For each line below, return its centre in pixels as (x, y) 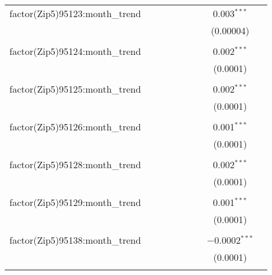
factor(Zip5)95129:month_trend (75, 202)
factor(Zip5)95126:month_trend (75, 127)
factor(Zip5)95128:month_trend (75, 164)
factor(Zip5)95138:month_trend (75, 240)
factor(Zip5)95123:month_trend (75, 13)
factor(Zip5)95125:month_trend (75, 89)
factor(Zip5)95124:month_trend (75, 51)
